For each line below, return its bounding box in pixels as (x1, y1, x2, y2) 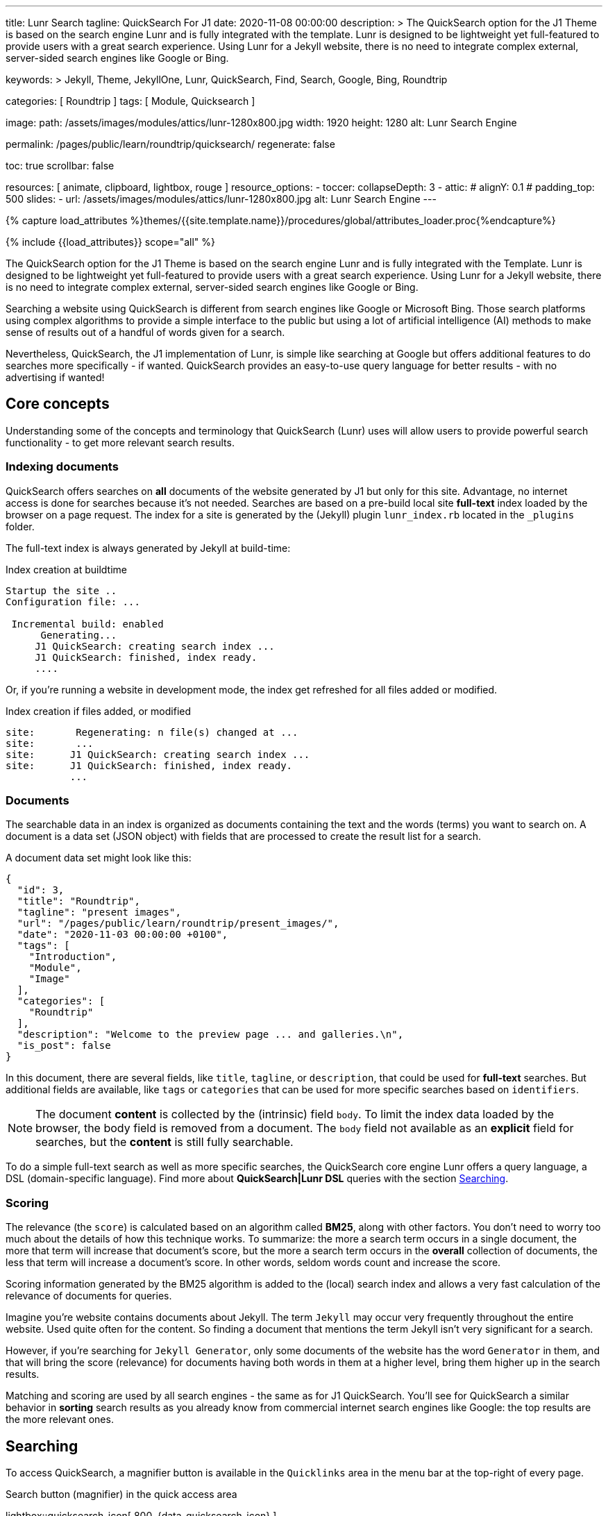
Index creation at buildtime (6, 563, 127, 575)
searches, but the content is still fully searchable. (35, 1135, 294, 1149)
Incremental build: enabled (11, 618, 164, 630)
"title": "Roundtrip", (17, 895, 140, 907)
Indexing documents (6, 460, 119, 474)
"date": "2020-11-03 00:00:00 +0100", (17, 929, 228, 941)
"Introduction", (28, 951, 117, 963)
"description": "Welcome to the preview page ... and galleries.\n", (17, 1029, 404, 1041)
